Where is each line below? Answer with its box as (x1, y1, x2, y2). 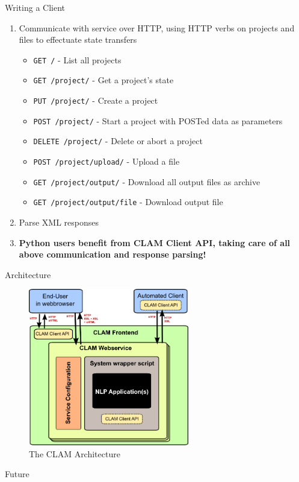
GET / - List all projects (33, 53, 122, 66)
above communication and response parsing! (19, 248, 206, 261)
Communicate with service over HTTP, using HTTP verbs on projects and (19, 21, 295, 34)
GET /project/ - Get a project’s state (33, 74, 174, 86)
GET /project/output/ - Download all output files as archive (33, 175, 260, 188)
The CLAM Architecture (29, 447, 120, 460)
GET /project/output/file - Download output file (33, 195, 223, 208)
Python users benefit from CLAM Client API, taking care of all (19, 236, 291, 249)
